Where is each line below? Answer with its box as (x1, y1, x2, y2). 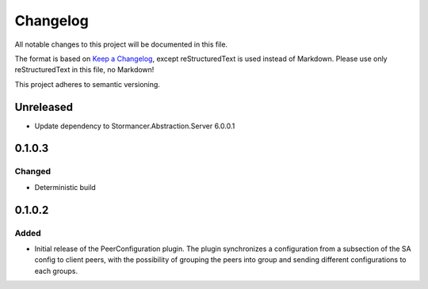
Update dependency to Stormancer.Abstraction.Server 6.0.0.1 (34, 121, 235, 131)
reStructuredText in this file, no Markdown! (14, 65, 155, 74)
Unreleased (14, 100, 74, 114)
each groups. (34, 266, 78, 276)
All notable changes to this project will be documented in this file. (14, 40, 228, 49)
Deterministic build (34, 182, 97, 192)
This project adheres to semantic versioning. (14, 79, 160, 89)
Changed (14, 166, 52, 177)
